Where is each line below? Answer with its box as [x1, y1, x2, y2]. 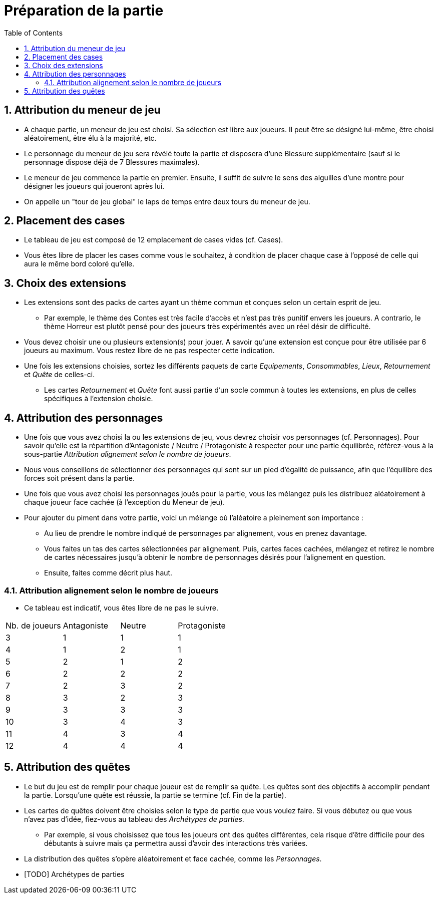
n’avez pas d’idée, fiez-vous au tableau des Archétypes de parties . [24, 814, 244, 823]
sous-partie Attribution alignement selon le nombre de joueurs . [24, 450, 231, 459]
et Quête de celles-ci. [24, 370, 95, 379]
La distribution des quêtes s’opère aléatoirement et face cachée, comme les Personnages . [24, 854, 322, 863]
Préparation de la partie [4, 2, 164, 19]
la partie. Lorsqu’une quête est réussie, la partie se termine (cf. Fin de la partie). [24, 790, 286, 799]
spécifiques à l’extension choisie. [44, 394, 153, 403]
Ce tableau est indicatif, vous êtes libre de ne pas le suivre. [24, 603, 218, 612]
